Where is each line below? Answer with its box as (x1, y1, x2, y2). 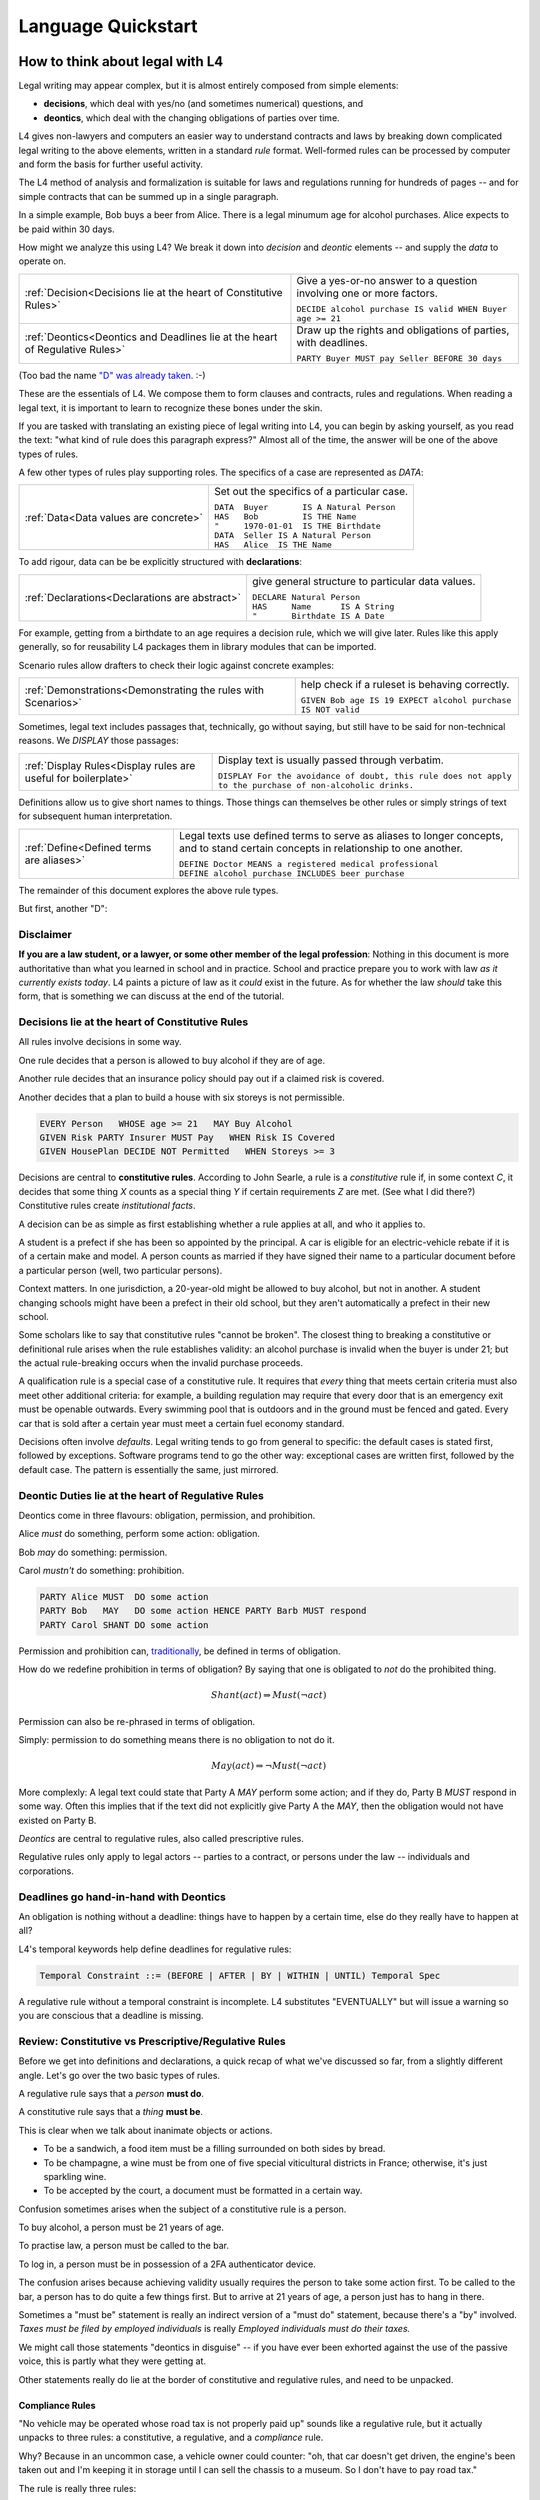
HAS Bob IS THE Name (213, 511, 357, 522)
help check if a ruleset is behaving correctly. (300, 678, 510, 692)
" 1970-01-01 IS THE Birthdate (213, 521, 382, 532)
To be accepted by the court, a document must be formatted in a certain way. (43, 2185, 363, 2197)
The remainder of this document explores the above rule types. (18, 884, 279, 896)
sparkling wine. (43, 2170, 107, 2182)
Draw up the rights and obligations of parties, (296, 323, 510, 337)
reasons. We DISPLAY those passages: (18, 735, 179, 747)
